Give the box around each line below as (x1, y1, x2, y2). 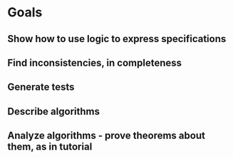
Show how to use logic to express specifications (7, 33, 227, 45)
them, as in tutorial (7, 140, 93, 153)
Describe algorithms (7, 105, 100, 118)
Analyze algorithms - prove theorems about (7, 130, 205, 142)
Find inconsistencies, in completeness (7, 56, 182, 68)
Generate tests (7, 81, 75, 93)
